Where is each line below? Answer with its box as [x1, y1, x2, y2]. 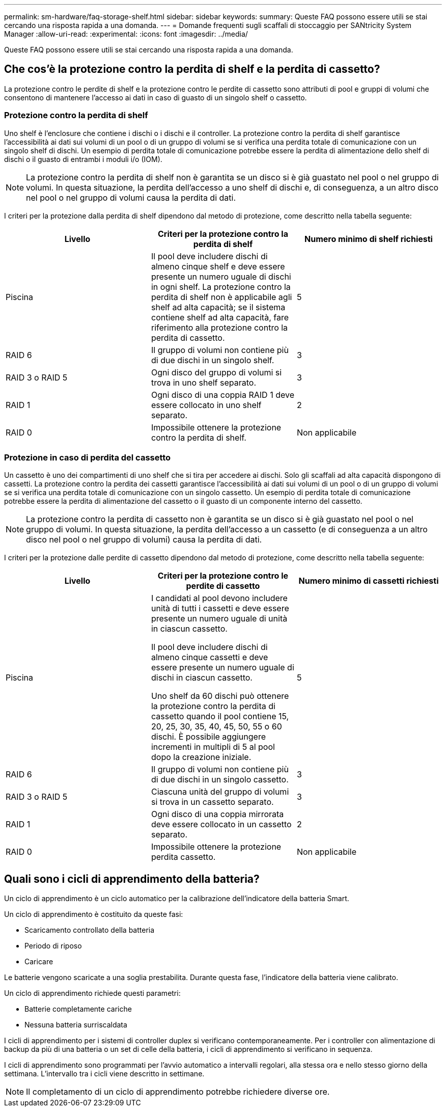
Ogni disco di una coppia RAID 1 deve [151, 389, 294, 400]
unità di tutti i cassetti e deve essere [151, 603, 289, 614]
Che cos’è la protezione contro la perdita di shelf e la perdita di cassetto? [4, 63, 380, 76]
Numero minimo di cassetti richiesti [298, 576, 439, 586]
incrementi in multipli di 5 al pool [151, 742, 275, 752]
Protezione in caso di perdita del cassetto [4, 452, 171, 463]
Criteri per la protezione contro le [157, 571, 289, 581]
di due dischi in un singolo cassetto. [151, 774, 289, 785]
